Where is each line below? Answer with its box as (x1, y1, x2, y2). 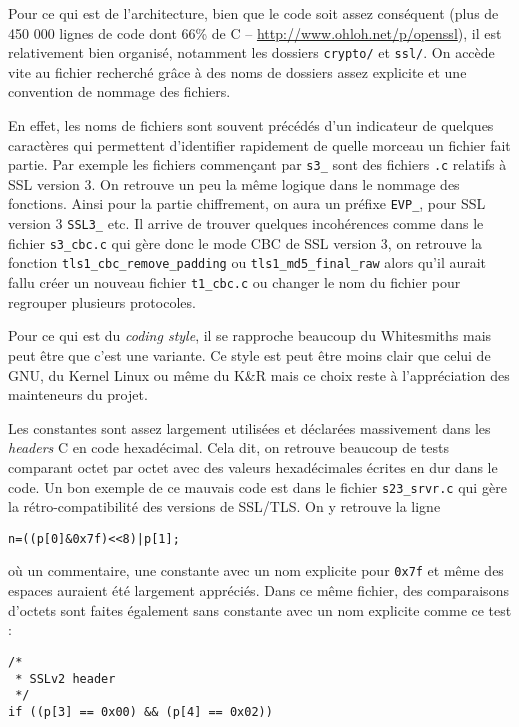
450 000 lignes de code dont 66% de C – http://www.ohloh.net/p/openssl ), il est (8, 22, 502, 43)
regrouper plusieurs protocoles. (8, 291, 196, 312)
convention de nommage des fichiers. (8, 81, 231, 102)
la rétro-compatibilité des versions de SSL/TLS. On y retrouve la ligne (8, 496, 441, 517)
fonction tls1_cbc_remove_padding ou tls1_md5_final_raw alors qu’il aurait (8, 252, 487, 273)
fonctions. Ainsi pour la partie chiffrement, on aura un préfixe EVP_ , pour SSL (8, 193, 486, 214)
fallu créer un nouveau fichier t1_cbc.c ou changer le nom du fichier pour (8, 272, 461, 293)
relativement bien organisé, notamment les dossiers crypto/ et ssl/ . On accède (8, 42, 495, 63)
